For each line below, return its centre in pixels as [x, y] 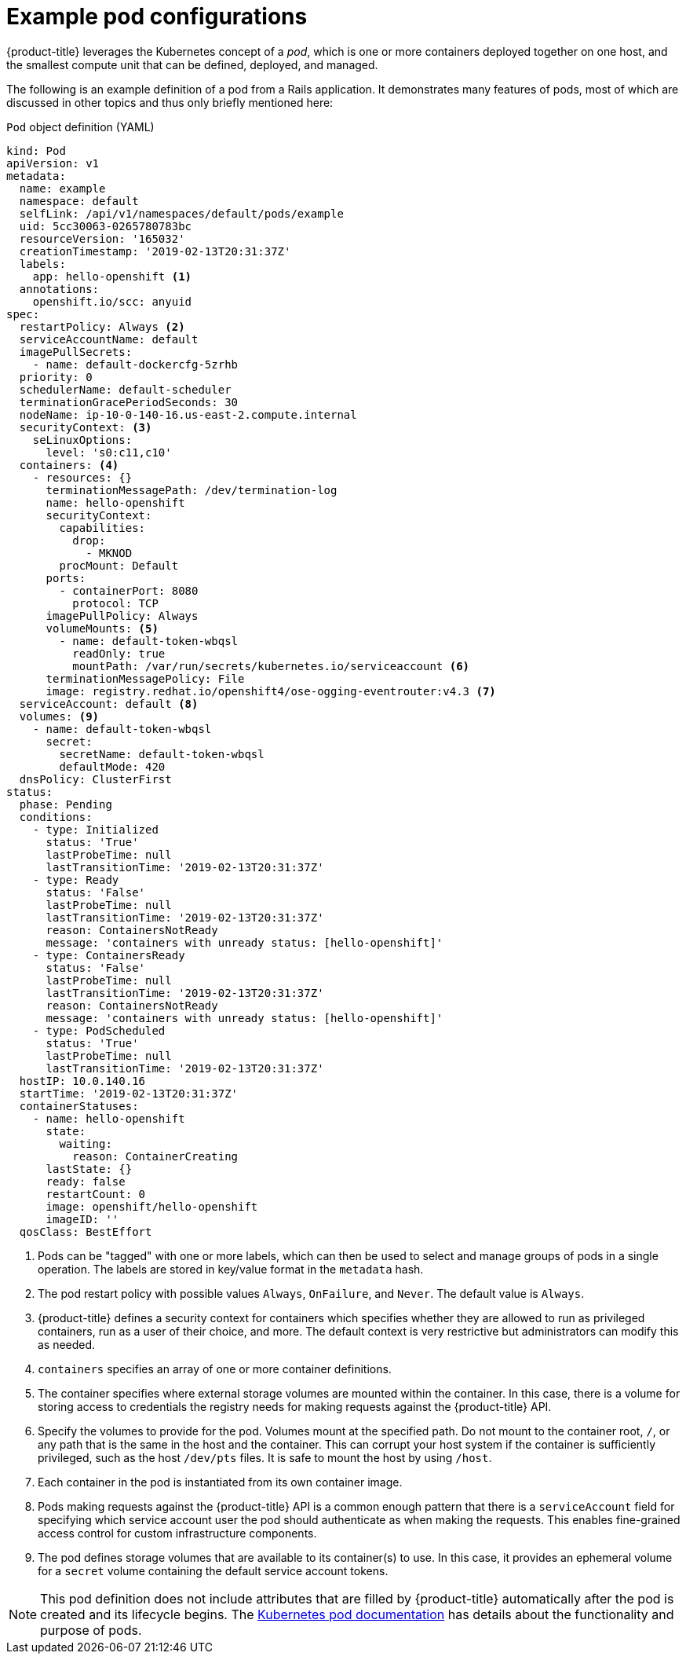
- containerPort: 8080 [129, 590]
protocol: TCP [115, 603]
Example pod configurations [157, 16]
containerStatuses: [79, 1106]
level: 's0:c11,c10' [109, 452]
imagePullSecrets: [76, 352]
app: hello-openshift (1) [112, 276]
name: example [62, 188]
